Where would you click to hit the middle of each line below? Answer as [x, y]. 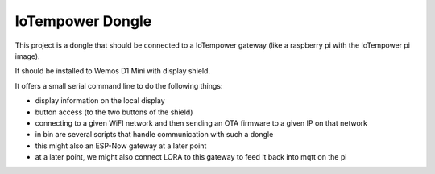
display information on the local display [100, 101]
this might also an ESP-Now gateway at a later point [121, 146]
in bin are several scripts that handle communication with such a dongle [154, 135]
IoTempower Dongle [83, 21]
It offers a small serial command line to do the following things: [119, 85]
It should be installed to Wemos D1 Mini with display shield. [113, 71]
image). [27, 56]
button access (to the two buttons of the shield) [114, 112]
